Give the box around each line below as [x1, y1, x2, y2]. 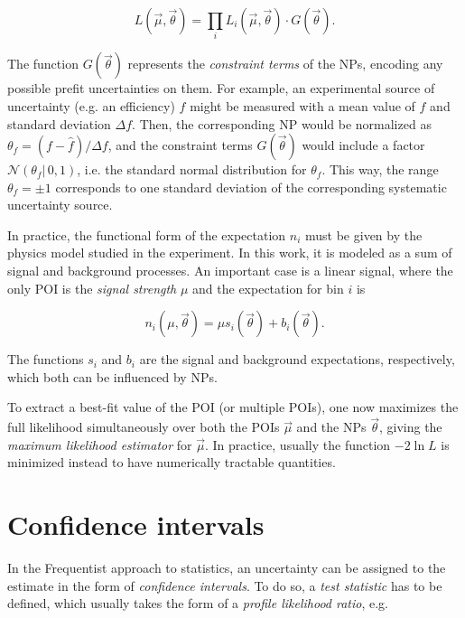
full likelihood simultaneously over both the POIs [7, 417, 280, 436]
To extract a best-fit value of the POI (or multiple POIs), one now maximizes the [7, 398, 459, 417]
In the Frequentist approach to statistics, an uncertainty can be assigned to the [7, 558, 446, 577]
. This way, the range [321, 160, 439, 179]
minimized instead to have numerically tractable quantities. [7, 453, 336, 472]
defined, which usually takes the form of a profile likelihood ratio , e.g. [7, 594, 389, 613]
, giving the [378, 417, 442, 436]
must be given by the [305, 225, 423, 244]
